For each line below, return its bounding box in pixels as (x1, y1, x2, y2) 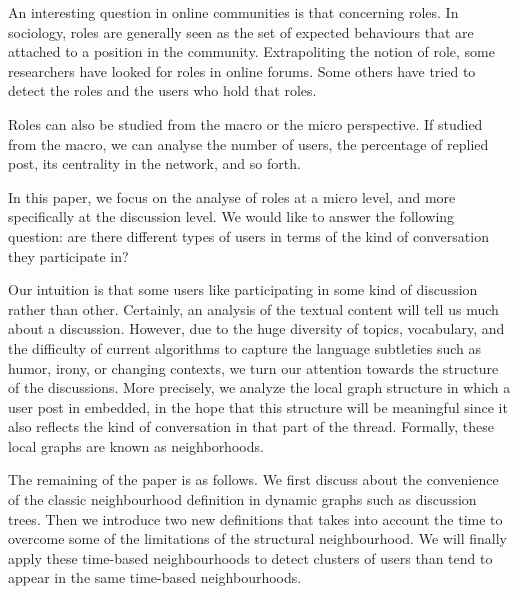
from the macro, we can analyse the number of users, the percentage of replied (8, 133, 489, 154)
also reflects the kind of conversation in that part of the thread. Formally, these (8, 416, 495, 437)
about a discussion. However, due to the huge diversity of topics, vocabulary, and (8, 318, 505, 339)
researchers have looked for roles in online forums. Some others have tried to (8, 60, 476, 81)
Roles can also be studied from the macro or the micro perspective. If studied (8, 113, 483, 134)
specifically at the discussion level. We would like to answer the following (8, 206, 455, 227)
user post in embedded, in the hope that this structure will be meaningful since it (8, 396, 508, 417)
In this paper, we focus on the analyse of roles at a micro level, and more (8, 186, 456, 207)
